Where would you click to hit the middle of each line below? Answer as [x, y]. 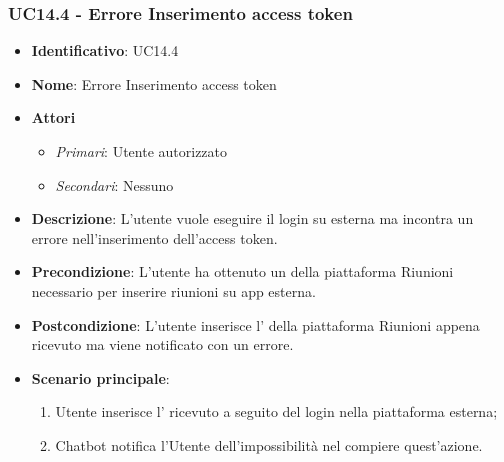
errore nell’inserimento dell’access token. [154, 237]
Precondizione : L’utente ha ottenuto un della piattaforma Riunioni [242, 271]
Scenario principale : [100, 377]
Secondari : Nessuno [114, 184]
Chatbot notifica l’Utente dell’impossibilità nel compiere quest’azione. [269, 444]
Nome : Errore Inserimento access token [154, 83]
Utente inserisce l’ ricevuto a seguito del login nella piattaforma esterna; [276, 411]
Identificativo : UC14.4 [105, 50]
